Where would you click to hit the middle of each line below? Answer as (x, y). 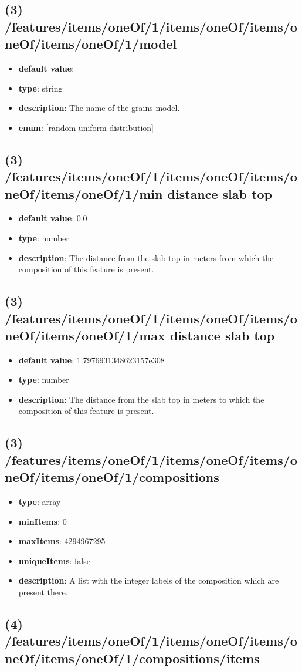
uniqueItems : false (54, 560)
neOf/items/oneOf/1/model (91, 44)
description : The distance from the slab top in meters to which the (141, 399)
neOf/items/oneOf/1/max (85, 335)
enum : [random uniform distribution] (86, 127)
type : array (40, 502)
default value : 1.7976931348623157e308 (91, 360)
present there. (43, 592)
